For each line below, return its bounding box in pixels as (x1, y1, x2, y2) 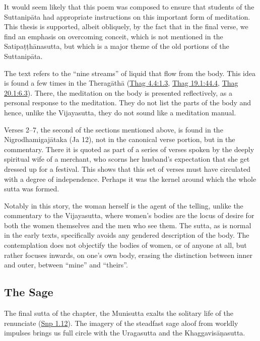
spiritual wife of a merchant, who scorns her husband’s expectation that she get (4, 154, 250, 164)
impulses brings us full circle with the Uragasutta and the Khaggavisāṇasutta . (4, 327, 245, 338)
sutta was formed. (4, 183, 59, 194)
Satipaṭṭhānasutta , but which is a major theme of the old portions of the (4, 41, 229, 51)
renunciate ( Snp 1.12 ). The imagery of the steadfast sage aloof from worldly (4, 317, 238, 328)
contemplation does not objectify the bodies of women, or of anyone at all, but (4, 240, 247, 250)
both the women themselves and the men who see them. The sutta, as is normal (4, 220, 251, 230)
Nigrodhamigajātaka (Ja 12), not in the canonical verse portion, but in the (4, 134, 235, 145)
